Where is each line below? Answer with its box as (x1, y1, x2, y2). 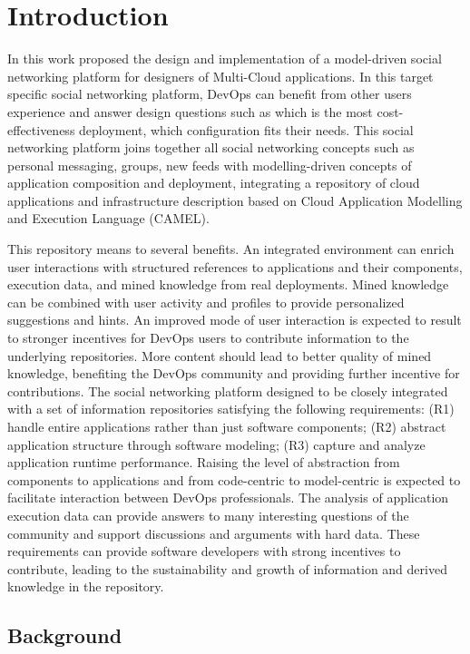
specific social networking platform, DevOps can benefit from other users (7, 84, 412, 103)
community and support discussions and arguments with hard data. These (7, 523, 420, 542)
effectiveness (7, 120, 75, 139)
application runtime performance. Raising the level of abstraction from (7, 453, 400, 472)
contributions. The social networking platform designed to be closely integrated (7, 381, 448, 400)
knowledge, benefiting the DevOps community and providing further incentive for (7, 364, 460, 383)
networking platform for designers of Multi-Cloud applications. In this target (7, 66, 434, 85)
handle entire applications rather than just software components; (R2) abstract (7, 417, 446, 435)
